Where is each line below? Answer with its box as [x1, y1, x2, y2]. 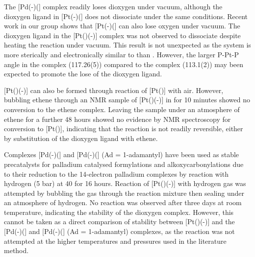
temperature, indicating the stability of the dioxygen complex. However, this [4, 207, 234, 217]
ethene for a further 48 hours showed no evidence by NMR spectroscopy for [4, 114, 231, 124]
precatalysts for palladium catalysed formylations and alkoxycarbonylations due [4, 159, 244, 169]
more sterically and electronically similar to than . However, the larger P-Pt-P [4, 49, 239, 59]
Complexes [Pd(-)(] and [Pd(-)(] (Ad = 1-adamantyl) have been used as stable [4, 149, 239, 160]
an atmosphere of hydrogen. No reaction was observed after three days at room [4, 197, 242, 208]
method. [4, 245, 29, 256]
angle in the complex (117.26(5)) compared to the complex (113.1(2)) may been [4, 59, 244, 69]
